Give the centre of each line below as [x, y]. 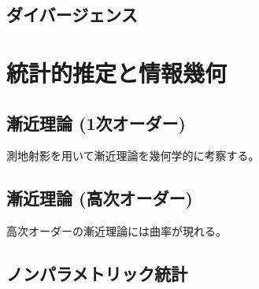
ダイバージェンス [72, 15]
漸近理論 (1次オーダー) [96, 122]
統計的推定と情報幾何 [117, 72]
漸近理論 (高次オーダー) [100, 198]
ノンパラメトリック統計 [97, 274]
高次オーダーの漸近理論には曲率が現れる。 [117, 231]
